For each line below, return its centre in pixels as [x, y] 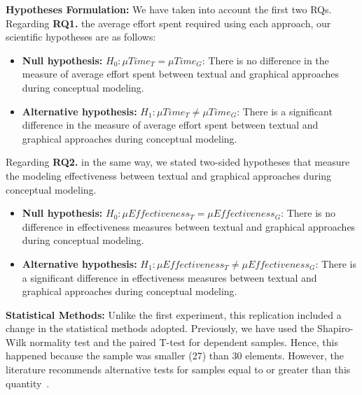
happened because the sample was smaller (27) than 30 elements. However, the [175, 355]
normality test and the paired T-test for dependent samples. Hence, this [184, 342]
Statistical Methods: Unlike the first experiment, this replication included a [174, 314]
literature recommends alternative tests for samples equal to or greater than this [178, 369]
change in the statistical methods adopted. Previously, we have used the [160, 328]
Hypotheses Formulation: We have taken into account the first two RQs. [169, 9]
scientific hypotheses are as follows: [81, 37]
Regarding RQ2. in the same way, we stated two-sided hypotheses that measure [178, 162]
